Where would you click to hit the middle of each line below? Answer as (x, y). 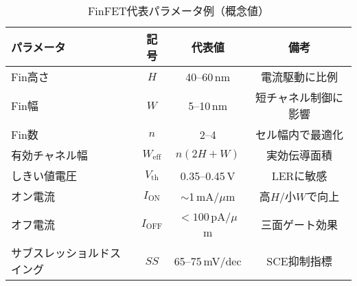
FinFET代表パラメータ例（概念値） (178, 11)
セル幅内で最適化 (299, 134)
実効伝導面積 (299, 155)
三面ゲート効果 (299, 224)
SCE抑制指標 (299, 261)
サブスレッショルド (61, 253)
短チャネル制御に (299, 97)
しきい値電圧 (44, 176)
